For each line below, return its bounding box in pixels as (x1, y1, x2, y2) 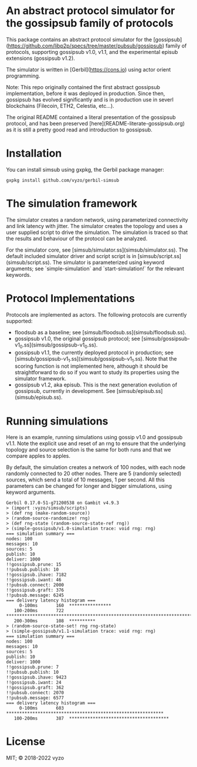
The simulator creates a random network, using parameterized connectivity (6, 216, 189, 223)
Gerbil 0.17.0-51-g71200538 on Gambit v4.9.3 (6, 500, 119, 506)
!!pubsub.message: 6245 (6, 592, 64, 599)
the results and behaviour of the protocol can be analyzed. (6, 235, 148, 242)
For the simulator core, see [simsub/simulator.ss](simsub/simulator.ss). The (6, 246, 188, 253)
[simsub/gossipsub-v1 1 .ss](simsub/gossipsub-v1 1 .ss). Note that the (14, 355, 177, 364)
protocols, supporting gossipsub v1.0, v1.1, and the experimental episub (6, 48, 178, 55)
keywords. (6, 271, 31, 278)
